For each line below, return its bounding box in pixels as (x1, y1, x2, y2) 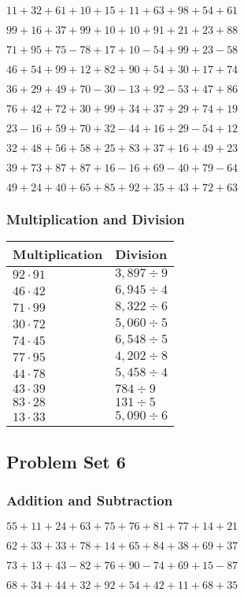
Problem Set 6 (6, 449, 126, 473)
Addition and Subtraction (6, 490, 173, 509)
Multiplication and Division (6, 209, 185, 228)
